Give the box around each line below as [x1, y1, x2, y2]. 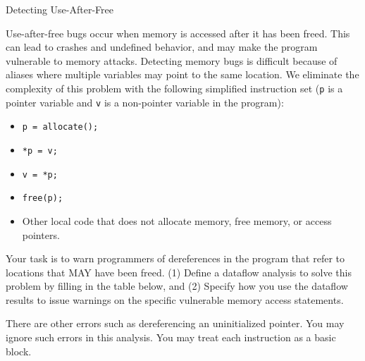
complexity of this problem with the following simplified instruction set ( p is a [6, 80, 343, 95]
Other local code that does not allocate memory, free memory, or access [22, 213, 332, 228]
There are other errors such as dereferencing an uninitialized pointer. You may [6, 316, 345, 331]
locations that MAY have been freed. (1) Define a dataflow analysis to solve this [6, 264, 352, 279]
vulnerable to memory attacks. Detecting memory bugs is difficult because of [6, 53, 338, 68]
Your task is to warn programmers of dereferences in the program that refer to [6, 251, 345, 266]
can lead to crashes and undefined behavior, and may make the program [6, 39, 318, 54]
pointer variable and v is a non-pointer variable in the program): [6, 94, 284, 109]
